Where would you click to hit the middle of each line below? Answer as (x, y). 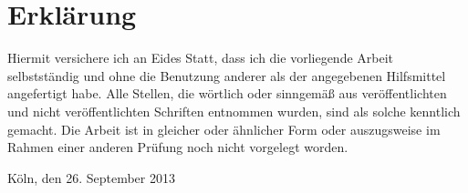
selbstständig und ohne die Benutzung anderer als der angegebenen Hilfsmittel (227, 75)
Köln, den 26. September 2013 (91, 177)
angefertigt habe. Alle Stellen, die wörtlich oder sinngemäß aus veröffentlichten (227, 93)
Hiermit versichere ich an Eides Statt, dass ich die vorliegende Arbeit (201, 58)
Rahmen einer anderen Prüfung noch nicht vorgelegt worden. (178, 147)
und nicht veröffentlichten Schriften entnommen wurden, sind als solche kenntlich (234, 111)
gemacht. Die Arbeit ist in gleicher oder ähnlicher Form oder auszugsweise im (224, 129)
